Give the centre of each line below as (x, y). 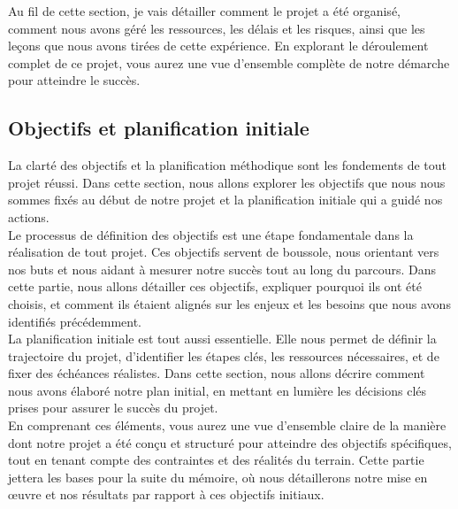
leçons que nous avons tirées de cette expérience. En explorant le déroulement (218, 46)
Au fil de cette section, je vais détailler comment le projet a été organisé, (204, 11)
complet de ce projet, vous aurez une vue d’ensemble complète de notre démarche (229, 62)
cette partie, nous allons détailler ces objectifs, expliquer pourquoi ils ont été (215, 286)
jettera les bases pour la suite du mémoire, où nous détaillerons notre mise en (218, 477)
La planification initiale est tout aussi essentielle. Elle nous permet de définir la (222, 339)
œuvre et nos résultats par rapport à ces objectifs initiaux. (166, 494)
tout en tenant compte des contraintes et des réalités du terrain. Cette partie (216, 460)
